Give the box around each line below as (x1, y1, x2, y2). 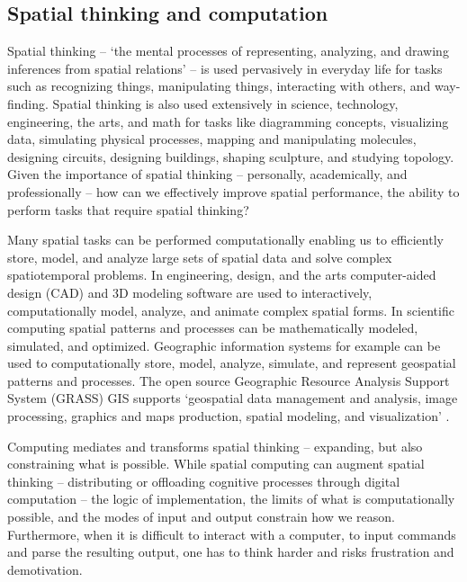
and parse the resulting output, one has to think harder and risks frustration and (7, 542, 454, 561)
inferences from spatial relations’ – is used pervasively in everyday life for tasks (7, 58, 443, 77)
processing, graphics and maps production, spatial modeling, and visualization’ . (7, 407, 450, 425)
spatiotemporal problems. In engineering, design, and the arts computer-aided (7, 265, 436, 284)
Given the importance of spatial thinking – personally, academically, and (7, 165, 408, 184)
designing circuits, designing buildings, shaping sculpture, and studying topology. (7, 147, 454, 166)
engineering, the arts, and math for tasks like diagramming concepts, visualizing (7, 112, 449, 130)
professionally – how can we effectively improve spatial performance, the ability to (7, 182, 460, 201)
